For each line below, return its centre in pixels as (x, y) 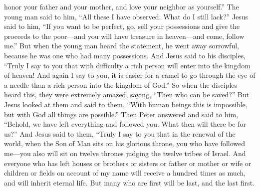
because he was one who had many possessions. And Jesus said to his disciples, (125, 55)
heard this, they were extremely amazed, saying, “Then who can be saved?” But (127, 95)
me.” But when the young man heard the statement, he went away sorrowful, (122, 46)
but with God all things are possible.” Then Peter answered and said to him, (121, 114)
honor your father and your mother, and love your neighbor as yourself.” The (122, 6)
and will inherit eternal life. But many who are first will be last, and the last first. (129, 182)
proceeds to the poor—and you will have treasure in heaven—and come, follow (124, 36)
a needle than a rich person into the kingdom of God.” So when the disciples (121, 85)
